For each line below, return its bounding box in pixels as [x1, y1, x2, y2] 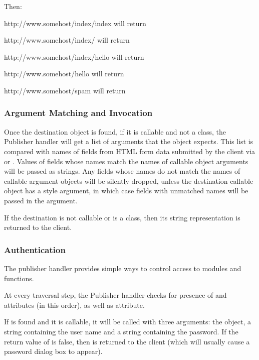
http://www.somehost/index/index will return [4, 18, 146, 28]
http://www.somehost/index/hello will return [4, 51, 144, 62]
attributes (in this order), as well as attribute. [4, 299, 145, 310]
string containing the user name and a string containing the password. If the [4, 326, 238, 336]
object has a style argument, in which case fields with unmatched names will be [4, 185, 248, 196]
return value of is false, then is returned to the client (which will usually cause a [4, 336, 250, 346]
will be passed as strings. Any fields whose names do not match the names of [4, 166, 240, 176]
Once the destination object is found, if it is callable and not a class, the [4, 126, 226, 137]
